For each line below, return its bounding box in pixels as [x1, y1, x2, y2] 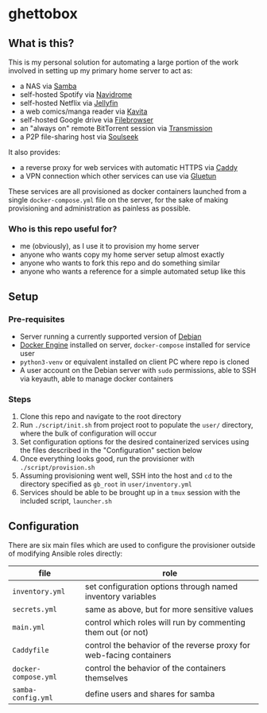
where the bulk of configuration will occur [19, 428, 157, 438]
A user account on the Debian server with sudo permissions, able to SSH [19, 365, 257, 374]
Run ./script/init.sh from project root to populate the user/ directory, [19, 420, 253, 430]
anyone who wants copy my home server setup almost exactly [19, 250, 225, 259]
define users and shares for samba [84, 688, 215, 699]
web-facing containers [84, 649, 172, 661]
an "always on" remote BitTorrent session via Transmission [19, 124, 213, 133]
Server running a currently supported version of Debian [19, 331, 202, 341]
